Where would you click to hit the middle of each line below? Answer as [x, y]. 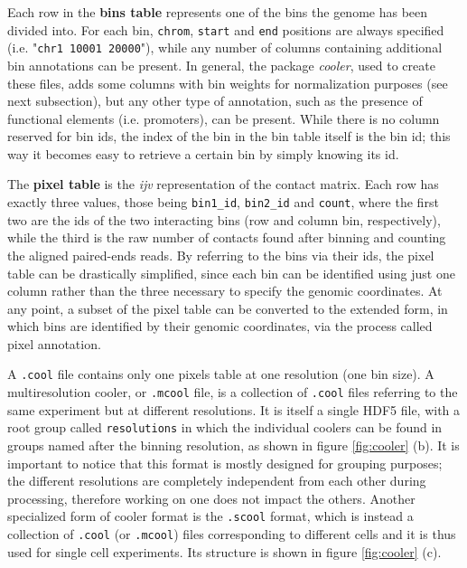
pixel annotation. [54, 343]
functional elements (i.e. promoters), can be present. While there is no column [224, 118]
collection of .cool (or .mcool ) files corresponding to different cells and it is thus [232, 534]
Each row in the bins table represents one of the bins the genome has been [218, 12]
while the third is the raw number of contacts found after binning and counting [227, 237]
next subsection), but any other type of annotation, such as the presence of [215, 101]
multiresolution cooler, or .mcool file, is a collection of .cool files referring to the [233, 392]
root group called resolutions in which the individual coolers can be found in [225, 427]
